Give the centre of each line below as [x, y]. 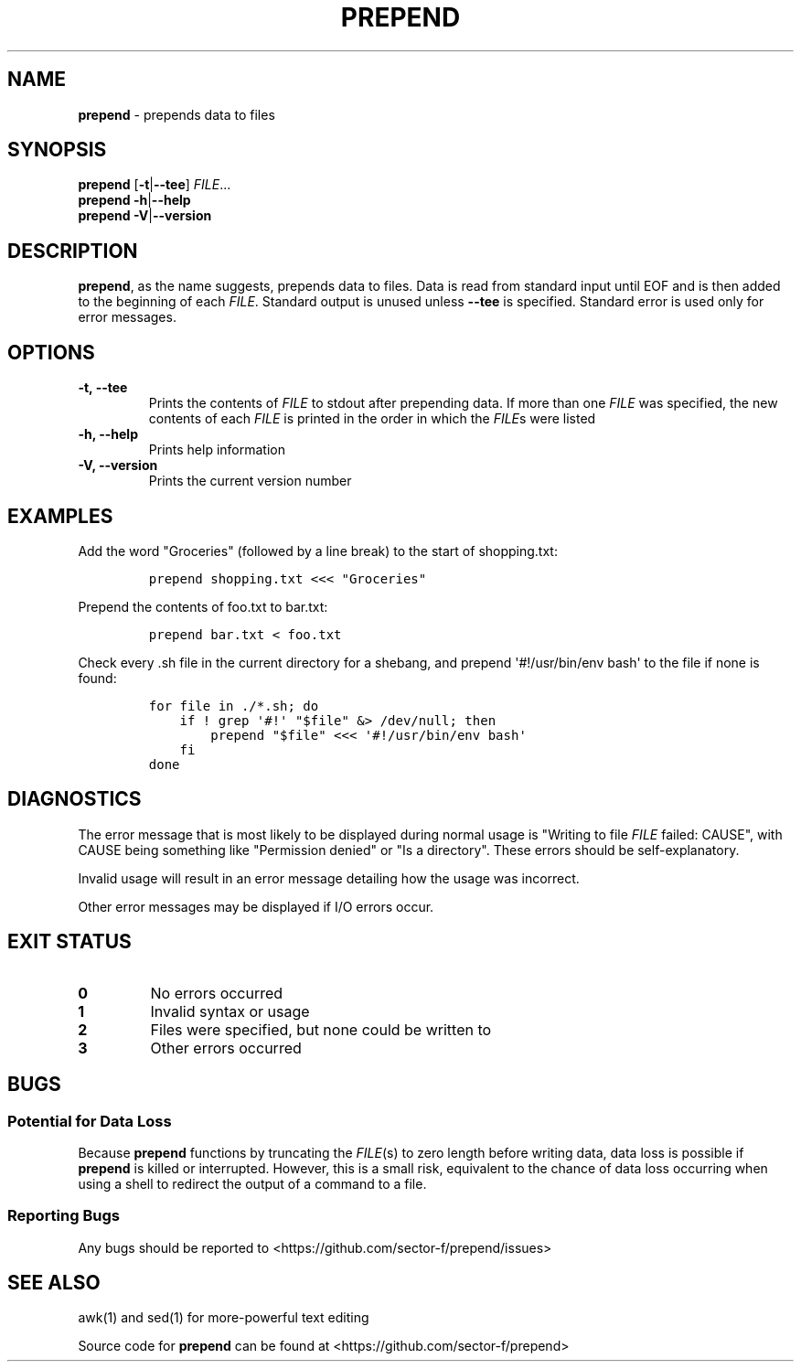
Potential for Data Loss [90, 1121]
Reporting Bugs [64, 1216]
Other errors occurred [226, 1048]
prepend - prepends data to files [176, 114]
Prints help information [217, 450]
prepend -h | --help [134, 200]
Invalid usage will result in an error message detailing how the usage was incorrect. [329, 878]
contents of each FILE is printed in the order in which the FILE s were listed [372, 419]
